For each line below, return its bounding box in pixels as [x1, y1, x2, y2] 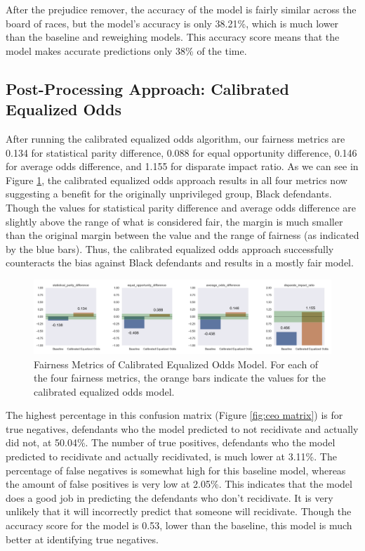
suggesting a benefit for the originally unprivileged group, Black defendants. [6, 186, 332, 201]
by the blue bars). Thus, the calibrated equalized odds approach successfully [6, 241, 334, 256]
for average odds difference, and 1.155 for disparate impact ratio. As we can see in [6, 159, 359, 174]
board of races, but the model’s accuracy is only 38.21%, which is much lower [6, 15, 339, 30]
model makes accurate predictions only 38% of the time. [6, 43, 247, 58]
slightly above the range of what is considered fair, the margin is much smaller [6, 214, 343, 228]
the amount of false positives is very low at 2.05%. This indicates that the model [6, 477, 352, 491]
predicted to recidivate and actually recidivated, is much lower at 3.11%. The [6, 449, 337, 464]
